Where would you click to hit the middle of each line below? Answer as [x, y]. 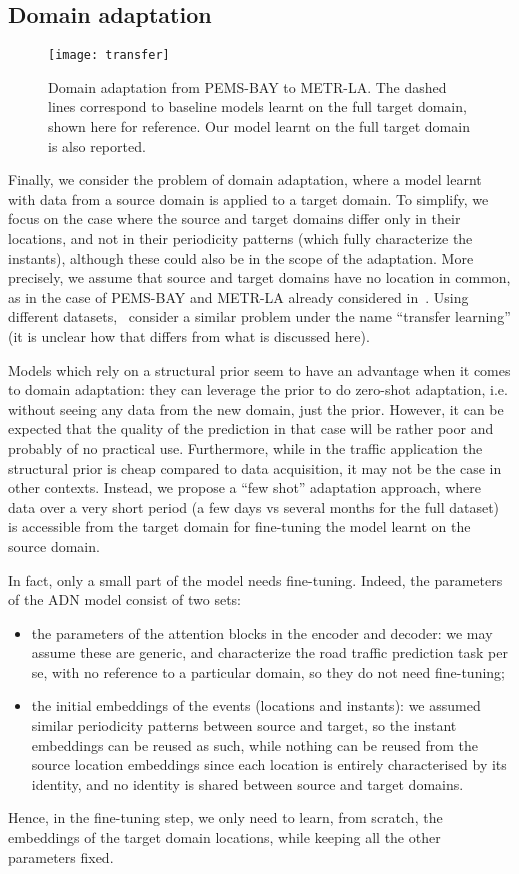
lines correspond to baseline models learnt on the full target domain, [257, 106]
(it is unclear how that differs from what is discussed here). [189, 335]
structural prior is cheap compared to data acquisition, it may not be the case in [255, 467]
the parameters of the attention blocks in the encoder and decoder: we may [262, 632]
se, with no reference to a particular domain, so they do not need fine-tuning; [268, 671]
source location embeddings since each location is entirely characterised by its [269, 764]
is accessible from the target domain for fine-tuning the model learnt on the [239, 526]
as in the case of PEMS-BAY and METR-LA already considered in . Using [238, 296]
